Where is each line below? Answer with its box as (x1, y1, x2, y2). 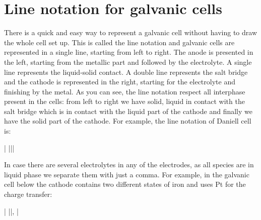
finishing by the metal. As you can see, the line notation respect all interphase (4, 86, 245, 96)
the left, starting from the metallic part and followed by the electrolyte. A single (4, 56, 252, 67)
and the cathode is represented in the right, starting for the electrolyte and (4, 76, 235, 87)
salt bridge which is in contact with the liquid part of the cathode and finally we (4, 105, 252, 116)
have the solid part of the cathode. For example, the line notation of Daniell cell (4, 116, 251, 126)
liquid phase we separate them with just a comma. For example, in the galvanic (4, 169, 249, 179)
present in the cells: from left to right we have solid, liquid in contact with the (4, 96, 245, 106)
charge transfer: (4, 189, 52, 199)
